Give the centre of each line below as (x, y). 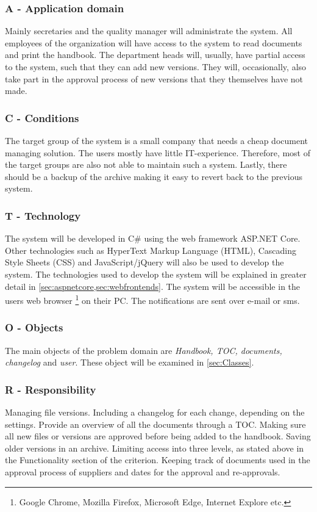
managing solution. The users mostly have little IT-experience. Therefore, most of (158, 152)
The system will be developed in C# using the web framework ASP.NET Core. (153, 238)
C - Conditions (42, 117)
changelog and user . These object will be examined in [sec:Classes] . (130, 362)
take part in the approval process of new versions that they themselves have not (154, 78)
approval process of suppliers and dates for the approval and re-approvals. (143, 472)
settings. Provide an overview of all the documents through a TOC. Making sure (155, 424)
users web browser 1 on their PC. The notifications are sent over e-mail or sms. (152, 299)
